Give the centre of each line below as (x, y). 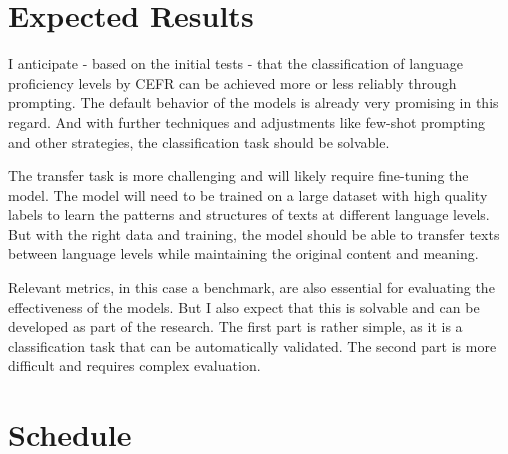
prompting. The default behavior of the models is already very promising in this (253, 102)
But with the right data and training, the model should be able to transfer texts (254, 233)
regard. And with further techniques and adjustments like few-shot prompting (246, 121)
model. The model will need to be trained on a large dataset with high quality (248, 194)
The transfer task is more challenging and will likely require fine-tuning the (238, 175)
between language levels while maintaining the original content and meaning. (243, 253)
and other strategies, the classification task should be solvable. (199, 141)
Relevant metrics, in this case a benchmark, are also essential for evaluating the (251, 287)
